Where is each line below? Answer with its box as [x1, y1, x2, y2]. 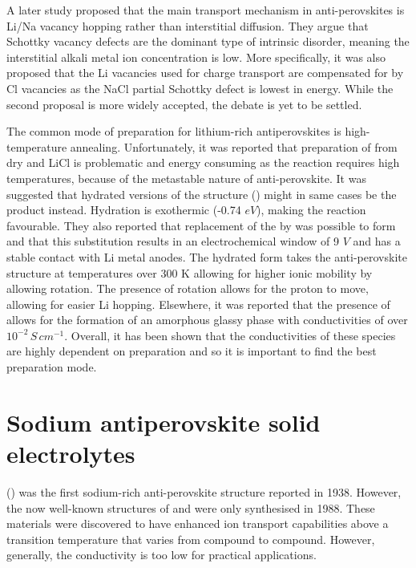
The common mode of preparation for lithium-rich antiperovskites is [6, 123, 341, 140]
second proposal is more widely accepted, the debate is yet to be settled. [6, 95, 362, 112]
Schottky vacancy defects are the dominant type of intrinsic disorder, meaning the [6, 33, 410, 50]
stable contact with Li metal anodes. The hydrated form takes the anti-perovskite [6, 248, 407, 265]
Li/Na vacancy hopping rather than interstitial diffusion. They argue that [6, 17, 369, 34]
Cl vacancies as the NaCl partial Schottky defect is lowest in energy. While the [6, 79, 394, 96]
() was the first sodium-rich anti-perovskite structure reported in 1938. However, [6, 483, 402, 500]
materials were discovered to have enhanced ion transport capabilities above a [6, 515, 389, 532]
